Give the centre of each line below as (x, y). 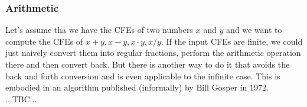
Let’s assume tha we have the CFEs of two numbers (99, 30)
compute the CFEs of (44, 41)
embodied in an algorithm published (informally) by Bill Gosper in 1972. (137, 87)
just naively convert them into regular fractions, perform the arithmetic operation (153, 53)
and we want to (254, 30)
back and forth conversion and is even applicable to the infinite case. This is (143, 76)
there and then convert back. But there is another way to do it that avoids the (148, 64)
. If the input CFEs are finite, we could (232, 41)
